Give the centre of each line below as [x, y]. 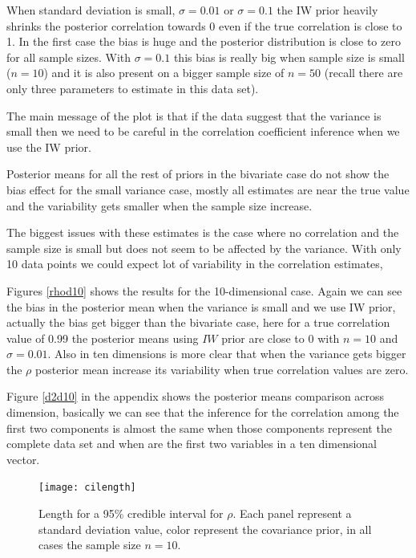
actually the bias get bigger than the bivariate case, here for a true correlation [198, 322]
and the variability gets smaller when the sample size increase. [160, 205]
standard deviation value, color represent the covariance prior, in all [205, 529]
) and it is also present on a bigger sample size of [164, 73]
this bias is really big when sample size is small [289, 57]
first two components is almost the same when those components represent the [199, 428]
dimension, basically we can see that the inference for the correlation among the [203, 412]
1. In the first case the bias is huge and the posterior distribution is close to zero [204, 41]
